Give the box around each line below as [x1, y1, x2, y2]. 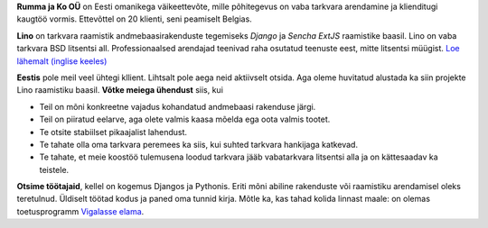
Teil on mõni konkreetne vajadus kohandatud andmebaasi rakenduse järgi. [39, 101, 316, 112]
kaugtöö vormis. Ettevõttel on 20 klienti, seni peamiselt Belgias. [16, 14, 252, 24]
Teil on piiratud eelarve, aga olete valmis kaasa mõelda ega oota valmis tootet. [39, 114, 331, 125]
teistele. [39, 164, 70, 175]
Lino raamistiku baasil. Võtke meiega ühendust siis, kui [16, 85, 223, 96]
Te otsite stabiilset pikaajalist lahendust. [39, 126, 188, 137]
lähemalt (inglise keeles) [16, 55, 108, 67]
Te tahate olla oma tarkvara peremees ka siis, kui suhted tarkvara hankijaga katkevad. [39, 139, 359, 150]
